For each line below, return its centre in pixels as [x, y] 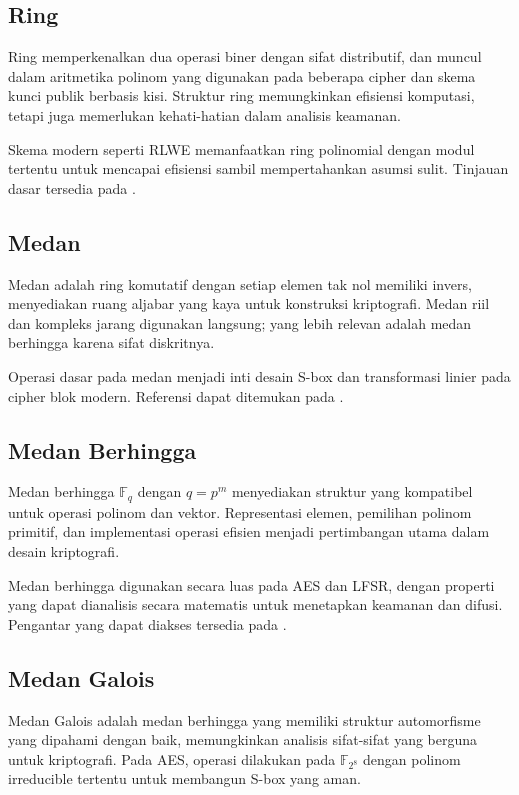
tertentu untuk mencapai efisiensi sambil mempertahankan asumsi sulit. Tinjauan [258, 168]
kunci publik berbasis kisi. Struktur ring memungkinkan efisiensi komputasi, [241, 95]
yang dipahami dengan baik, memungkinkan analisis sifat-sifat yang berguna [243, 739]
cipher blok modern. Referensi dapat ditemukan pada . [176, 395]
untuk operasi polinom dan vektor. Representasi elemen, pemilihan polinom [240, 511]
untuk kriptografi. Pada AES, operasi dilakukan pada [172, 758]
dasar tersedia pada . [72, 187]
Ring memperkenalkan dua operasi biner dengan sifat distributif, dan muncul [245, 56]
